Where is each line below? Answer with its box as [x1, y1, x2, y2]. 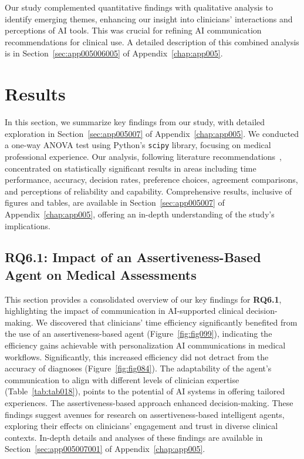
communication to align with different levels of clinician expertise [5, 373, 239, 386]
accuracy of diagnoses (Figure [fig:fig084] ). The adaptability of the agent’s [5, 362, 272, 374]
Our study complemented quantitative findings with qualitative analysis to [5, 1, 273, 13]
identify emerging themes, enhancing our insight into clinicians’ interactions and [5, 12, 293, 25]
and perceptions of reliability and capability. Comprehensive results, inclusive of [5, 185, 292, 197]
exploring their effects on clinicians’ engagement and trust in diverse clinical [5, 420, 278, 432]
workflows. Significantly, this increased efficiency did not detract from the [5, 350, 269, 363]
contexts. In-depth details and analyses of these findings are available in [5, 431, 263, 443]
